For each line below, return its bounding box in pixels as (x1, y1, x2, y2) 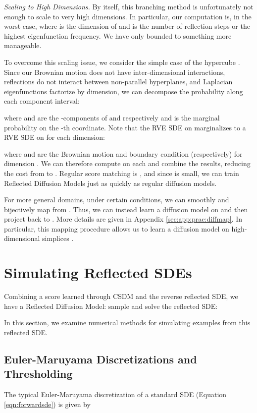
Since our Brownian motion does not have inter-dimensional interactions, (4, 66, 225, 77)
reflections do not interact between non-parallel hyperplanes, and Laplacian (4, 76, 233, 87)
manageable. (4, 40, 42, 51)
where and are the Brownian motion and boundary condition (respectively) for (4, 148, 243, 159)
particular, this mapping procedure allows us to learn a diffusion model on (4, 223, 229, 234)
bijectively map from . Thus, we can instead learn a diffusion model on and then (4, 204, 248, 214)
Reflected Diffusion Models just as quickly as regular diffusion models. (4, 177, 217, 188)
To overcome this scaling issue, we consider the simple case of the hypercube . (4, 57, 240, 67)
